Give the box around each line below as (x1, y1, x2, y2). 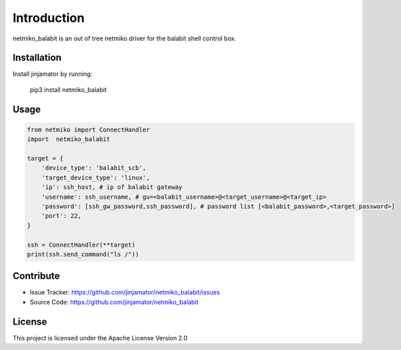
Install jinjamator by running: (12, 70, 92, 78)
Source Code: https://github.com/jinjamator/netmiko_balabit (29, 298, 198, 306)
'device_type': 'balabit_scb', (41, 164, 146, 172)
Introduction (12, 10, 85, 25)
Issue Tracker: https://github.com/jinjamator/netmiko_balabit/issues (29, 288, 220, 297)
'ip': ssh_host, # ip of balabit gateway (41, 184, 183, 191)
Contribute (12, 271, 60, 282)
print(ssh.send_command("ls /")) (27, 250, 140, 258)
